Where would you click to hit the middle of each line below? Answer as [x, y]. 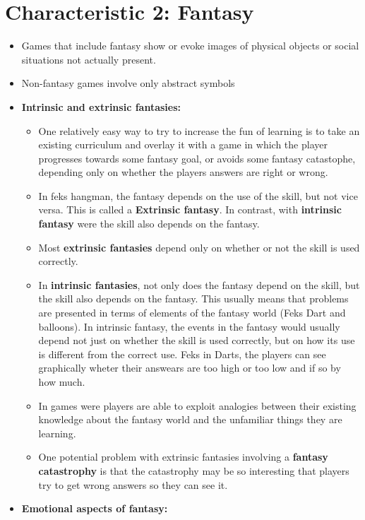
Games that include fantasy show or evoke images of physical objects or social [190, 46]
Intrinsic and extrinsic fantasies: [101, 106]
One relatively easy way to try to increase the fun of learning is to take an [199, 130]
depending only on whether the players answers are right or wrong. [183, 172]
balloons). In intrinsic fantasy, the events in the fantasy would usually [189, 326]
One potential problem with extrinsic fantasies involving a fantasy [183, 457]
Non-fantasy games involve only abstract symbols [128, 83]
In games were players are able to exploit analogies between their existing [197, 405]
